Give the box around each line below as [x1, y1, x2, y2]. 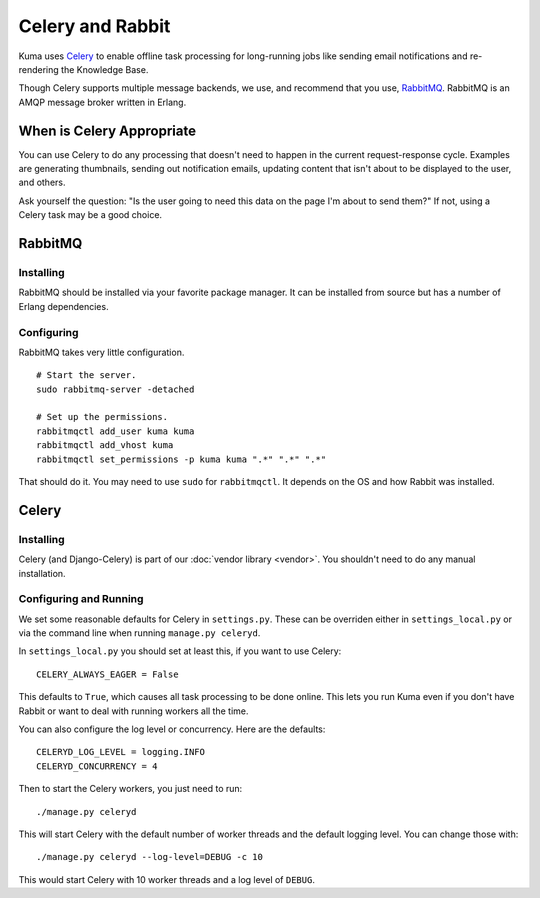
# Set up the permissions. [36, 411, 169, 423]
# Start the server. [36, 370, 137, 381]
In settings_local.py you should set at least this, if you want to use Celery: [18, 645, 342, 657]
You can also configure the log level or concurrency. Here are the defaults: [18, 723, 326, 735]
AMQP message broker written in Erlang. [18, 96, 187, 108]
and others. [18, 176, 66, 189]
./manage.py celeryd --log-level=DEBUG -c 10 [36, 851, 264, 863]
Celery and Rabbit [18, 15, 171, 37]
